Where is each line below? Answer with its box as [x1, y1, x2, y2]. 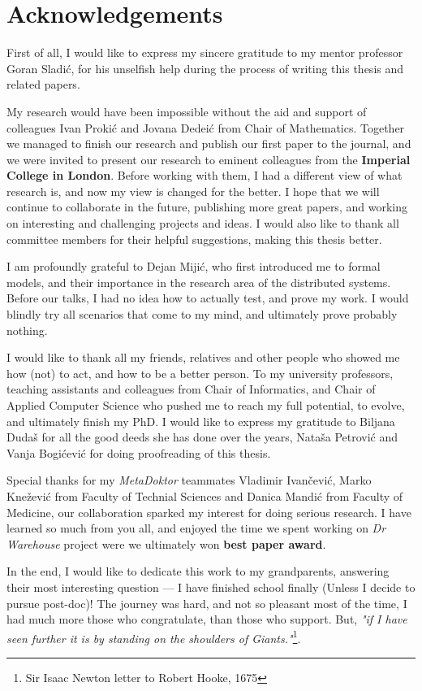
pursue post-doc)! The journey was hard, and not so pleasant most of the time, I [6, 594, 407, 611]
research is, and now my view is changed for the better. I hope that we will [6, 182, 380, 199]
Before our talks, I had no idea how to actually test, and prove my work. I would [6, 289, 409, 306]
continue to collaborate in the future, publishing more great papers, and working [6, 198, 407, 215]
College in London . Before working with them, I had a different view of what [6, 167, 403, 184]
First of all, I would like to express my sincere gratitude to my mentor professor [6, 44, 403, 61]
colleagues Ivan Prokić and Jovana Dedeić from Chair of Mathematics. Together [6, 119, 405, 136]
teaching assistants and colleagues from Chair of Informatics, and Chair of [6, 380, 376, 398]
